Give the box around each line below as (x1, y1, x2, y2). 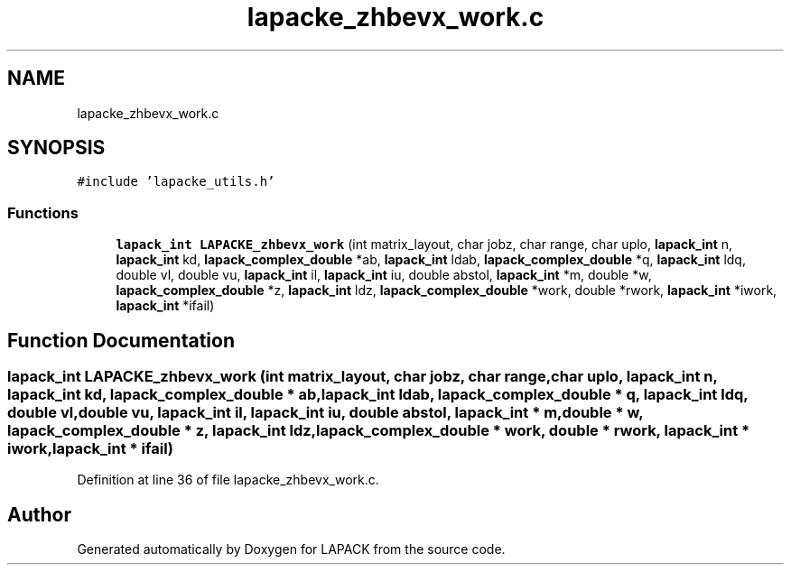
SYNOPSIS (7, 136, 106, 160)
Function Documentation (7, 328, 235, 352)
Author (7, 503, 71, 526)
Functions (7, 203, 79, 222)
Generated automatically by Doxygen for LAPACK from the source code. (77, 541, 506, 558)
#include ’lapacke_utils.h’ (77, 174, 275, 189)
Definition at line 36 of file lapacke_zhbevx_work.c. (77, 472, 379, 488)
